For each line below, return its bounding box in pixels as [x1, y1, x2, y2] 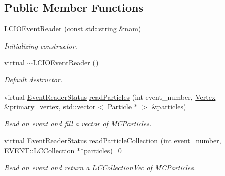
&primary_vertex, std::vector [4, 101, 96, 112]
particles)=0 [83, 145, 122, 155]
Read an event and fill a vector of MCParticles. [4, 118, 152, 128]
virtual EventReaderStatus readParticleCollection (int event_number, [4, 135, 221, 146]
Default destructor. [4, 74, 63, 84]
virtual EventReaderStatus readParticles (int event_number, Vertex [4, 91, 216, 102]
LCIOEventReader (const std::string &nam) [4, 23, 141, 34]
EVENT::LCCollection [4, 145, 75, 155]
